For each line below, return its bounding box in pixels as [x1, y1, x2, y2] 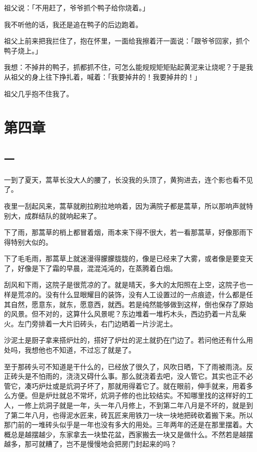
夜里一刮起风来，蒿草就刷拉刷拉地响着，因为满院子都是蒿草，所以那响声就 [4, 200, 246, 211]
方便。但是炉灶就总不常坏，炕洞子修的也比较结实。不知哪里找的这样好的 [10, 390, 246, 401]
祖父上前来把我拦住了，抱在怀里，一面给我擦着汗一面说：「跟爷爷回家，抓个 [4, 36, 250, 46]
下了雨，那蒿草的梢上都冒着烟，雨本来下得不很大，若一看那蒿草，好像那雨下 [4, 227, 253, 237]
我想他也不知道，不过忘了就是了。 [24, 345, 135, 355]
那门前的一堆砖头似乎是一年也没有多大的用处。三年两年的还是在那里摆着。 [4, 419, 246, 430]
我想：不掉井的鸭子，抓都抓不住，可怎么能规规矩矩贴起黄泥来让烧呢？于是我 [4, 62, 253, 72]
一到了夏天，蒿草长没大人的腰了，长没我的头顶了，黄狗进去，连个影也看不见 [4, 174, 253, 184]
